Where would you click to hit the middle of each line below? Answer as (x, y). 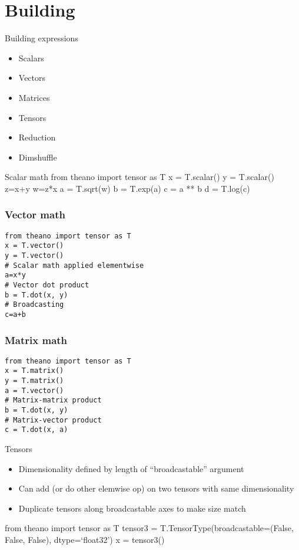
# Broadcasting (34, 305)
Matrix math (36, 340)
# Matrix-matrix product (53, 400)
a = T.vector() (34, 390)
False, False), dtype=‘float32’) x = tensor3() (85, 540)
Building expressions (41, 38)
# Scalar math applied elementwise (74, 265)
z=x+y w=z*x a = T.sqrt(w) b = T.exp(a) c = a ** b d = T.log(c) (127, 188)
